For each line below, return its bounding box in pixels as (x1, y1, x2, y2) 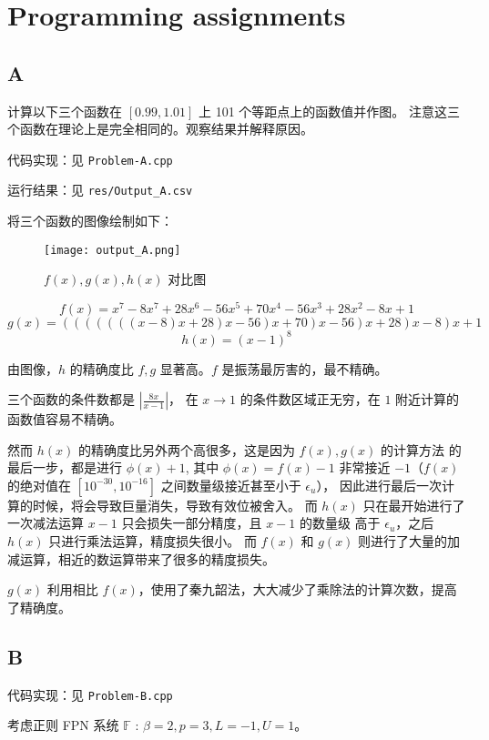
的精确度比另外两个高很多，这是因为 (77, 440, 295, 459)
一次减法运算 (7, 513, 84, 532)
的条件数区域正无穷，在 (239, 390, 381, 409)
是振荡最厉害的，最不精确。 (221, 359, 388, 378)
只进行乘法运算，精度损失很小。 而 (48, 532, 257, 551)
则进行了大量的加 (358, 532, 461, 551)
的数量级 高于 (299, 513, 381, 532)
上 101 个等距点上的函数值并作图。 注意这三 (199, 101, 461, 120)
